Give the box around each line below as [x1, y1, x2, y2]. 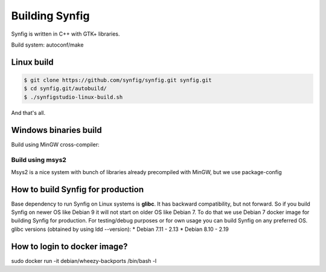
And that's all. [11, 109, 45, 116]
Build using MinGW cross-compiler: [11, 141, 100, 148]
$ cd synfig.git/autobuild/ [24, 85, 107, 92]
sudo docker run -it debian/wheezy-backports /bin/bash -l [11, 257, 157, 264]
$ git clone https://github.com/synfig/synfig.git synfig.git [24, 76, 212, 83]
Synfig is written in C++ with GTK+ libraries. [11, 30, 120, 37]
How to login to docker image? [11, 241, 128, 251]
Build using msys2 [11, 156, 66, 164]
